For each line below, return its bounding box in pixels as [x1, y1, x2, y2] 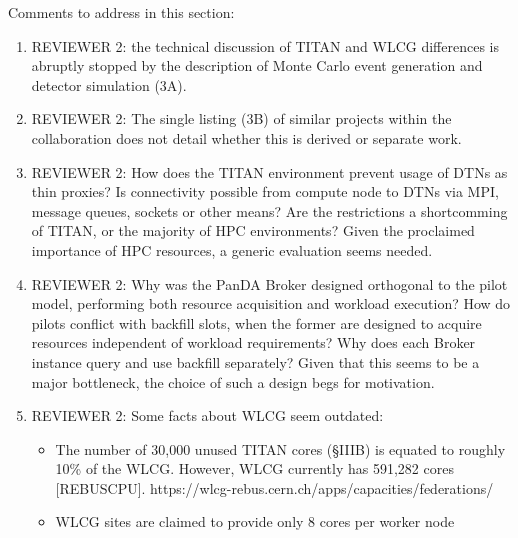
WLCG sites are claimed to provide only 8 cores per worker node [55, 511, 455, 532]
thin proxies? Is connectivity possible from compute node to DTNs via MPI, [31, 181, 499, 202]
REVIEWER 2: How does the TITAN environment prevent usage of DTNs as [31, 161, 508, 182]
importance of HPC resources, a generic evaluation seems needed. [31, 239, 433, 260]
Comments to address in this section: [8, 2, 235, 22]
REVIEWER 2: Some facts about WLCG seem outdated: [31, 405, 384, 426]
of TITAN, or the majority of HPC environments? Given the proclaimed [31, 220, 475, 241]
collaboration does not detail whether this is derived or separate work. [31, 127, 462, 148]
